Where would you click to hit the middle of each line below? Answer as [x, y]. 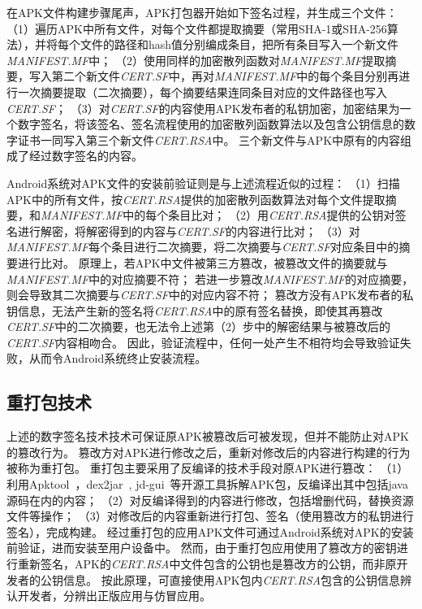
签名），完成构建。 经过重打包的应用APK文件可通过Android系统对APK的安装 [210, 531]
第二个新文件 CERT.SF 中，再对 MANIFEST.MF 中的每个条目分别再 [225, 76]
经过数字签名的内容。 [86, 156]
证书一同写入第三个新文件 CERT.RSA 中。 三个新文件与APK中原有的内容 [209, 139]
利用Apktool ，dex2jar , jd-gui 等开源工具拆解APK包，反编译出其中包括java [207, 484]
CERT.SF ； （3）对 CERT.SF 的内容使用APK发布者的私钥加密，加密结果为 [203, 108]
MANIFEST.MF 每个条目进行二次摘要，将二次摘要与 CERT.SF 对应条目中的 [203, 247]
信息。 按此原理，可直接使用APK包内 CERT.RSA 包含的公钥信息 [232, 579]
